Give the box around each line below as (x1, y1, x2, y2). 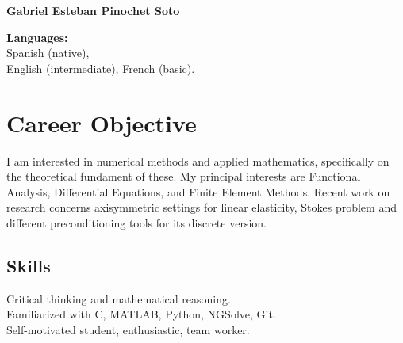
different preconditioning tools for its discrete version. (6, 214, 267, 231)
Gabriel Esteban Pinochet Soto (6, 2, 180, 18)
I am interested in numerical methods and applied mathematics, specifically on (6, 152, 390, 169)
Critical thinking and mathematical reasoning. (6, 290, 231, 307)
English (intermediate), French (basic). (6, 59, 195, 76)
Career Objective (6, 106, 197, 139)
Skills (6, 253, 51, 277)
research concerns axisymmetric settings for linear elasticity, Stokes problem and (6, 199, 397, 215)
